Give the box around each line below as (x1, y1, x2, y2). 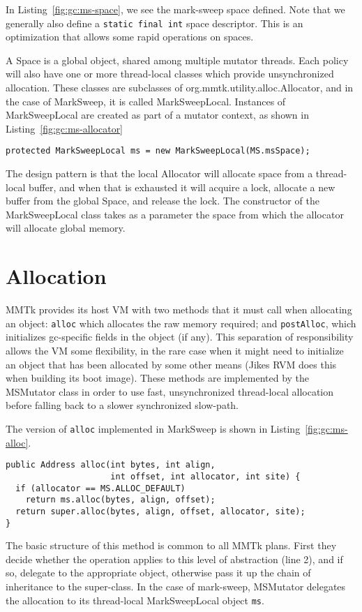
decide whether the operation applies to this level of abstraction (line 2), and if (6, 551, 343, 566)
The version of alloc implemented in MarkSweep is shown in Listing (6, 421, 301, 435)
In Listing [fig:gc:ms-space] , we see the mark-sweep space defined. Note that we (6, 2, 345, 16)
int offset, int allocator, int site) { (110, 471, 301, 482)
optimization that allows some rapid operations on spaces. (6, 29, 254, 44)
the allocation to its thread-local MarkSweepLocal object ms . (6, 592, 264, 607)
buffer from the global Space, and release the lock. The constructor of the (6, 193, 319, 208)
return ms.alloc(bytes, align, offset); (25, 495, 216, 505)
